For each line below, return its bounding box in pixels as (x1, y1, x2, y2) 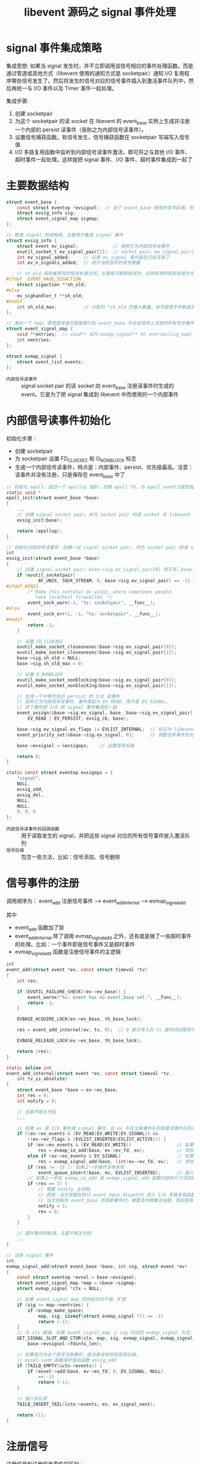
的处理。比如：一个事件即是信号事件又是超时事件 (14, 941, 135, 948)
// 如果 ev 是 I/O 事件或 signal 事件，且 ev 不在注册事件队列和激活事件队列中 (17, 1125, 196, 1131)
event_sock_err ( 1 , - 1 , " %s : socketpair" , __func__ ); (27, 611, 161, 617)
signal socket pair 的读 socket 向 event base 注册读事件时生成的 (21, 382, 174, 391)
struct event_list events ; (17, 359, 84, 365)
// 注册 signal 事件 (6, 1252, 54, 1258)
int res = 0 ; (17, 1092, 49, 1098)
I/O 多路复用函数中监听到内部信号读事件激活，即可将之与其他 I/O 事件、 (14, 148, 190, 155)
